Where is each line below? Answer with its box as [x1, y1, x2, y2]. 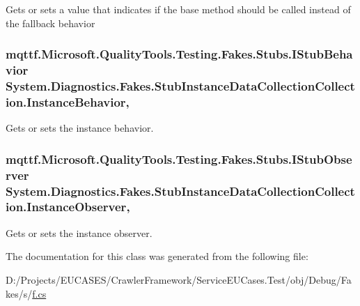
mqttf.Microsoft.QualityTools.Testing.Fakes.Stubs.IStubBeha [6, 45, 353, 63]
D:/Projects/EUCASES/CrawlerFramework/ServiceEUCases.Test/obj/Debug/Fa [6, 272, 352, 286]
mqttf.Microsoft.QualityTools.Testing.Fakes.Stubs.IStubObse [6, 150, 352, 167]
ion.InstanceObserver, [6, 198, 130, 215]
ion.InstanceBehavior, [6, 93, 130, 110]
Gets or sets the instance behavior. [6, 121, 154, 135]
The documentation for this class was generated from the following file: [6, 249, 308, 263]
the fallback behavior [6, 15, 95, 30]
